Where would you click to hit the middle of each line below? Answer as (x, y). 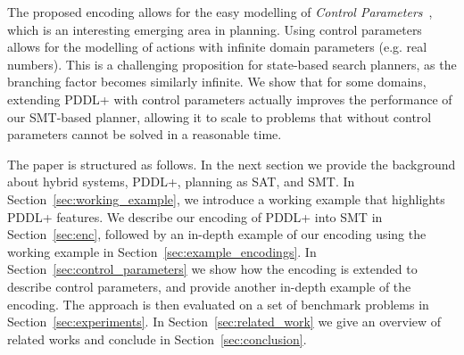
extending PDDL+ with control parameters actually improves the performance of (230, 99)
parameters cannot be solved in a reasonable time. (145, 134)
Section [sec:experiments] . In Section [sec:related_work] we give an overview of (224, 322)
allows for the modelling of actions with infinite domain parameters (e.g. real (217, 47)
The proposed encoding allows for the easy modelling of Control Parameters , (220, 12)
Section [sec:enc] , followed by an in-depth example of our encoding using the (217, 234)
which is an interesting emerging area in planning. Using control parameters (215, 29)
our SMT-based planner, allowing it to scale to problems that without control (220, 116)
